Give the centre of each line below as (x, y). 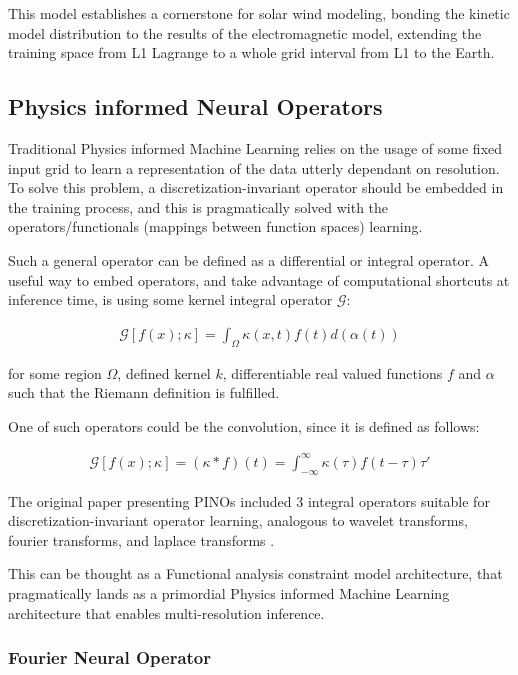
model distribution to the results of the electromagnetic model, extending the (245, 32)
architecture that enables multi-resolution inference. (166, 612)
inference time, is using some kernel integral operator (170, 299)
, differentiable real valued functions (332, 372)
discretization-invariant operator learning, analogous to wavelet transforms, (238, 520)
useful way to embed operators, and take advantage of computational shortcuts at (259, 279)
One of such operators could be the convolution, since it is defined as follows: (244, 425)
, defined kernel (164, 372)
